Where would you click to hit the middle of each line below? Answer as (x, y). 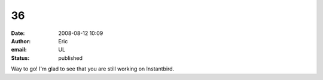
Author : (21, 41)
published (71, 58)
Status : (20, 58)
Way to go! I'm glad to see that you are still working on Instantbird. (93, 69)
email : (19, 50)
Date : (18, 33)
